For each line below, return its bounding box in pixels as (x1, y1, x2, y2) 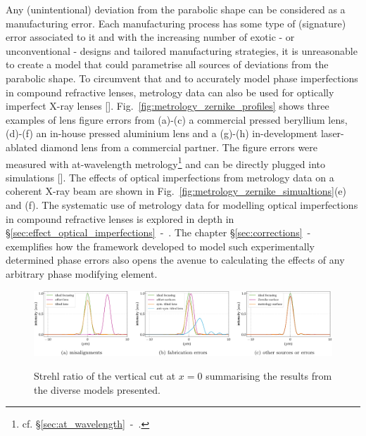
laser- (320, 126, 344, 141)
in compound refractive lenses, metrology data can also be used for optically (6, 84, 334, 99)
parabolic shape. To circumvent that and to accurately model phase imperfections (6, 70, 358, 85)
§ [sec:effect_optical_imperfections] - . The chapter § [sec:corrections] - (6, 225, 311, 240)
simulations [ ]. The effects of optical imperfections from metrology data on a (6, 169, 334, 184)
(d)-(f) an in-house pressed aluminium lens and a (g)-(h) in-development (6, 126, 318, 141)
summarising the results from (206, 368, 332, 383)
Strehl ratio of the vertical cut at (34, 368, 176, 383)
